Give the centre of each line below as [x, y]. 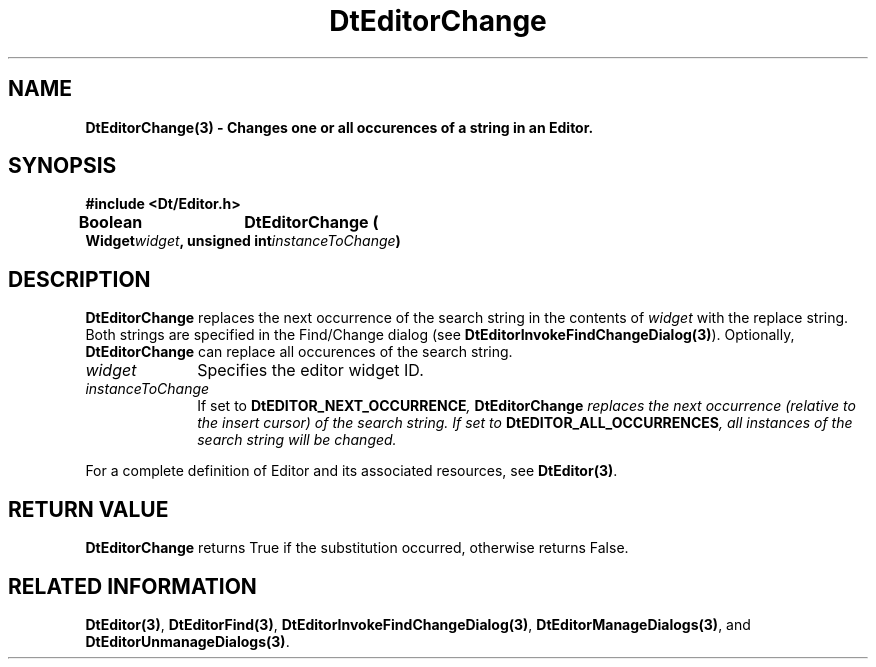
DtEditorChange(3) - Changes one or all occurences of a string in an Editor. [339, 127]
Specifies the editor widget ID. [310, 370]
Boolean [110, 222]
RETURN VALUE [88, 509]
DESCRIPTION [79, 279]
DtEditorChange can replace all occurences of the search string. [299, 352]
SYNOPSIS [62, 166]
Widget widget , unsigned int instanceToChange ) [243, 241]
